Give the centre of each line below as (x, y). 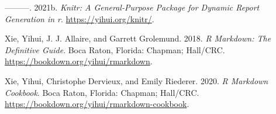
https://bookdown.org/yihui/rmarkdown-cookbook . (97, 104)
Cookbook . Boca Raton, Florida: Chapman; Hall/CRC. (102, 92)
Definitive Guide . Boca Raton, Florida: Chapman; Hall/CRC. (115, 49)
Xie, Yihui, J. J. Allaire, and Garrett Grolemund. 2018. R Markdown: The (138, 38)
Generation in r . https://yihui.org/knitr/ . (80, 18)
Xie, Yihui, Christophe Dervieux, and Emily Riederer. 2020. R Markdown (137, 80)
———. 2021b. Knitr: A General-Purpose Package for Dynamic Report (132, 7)
